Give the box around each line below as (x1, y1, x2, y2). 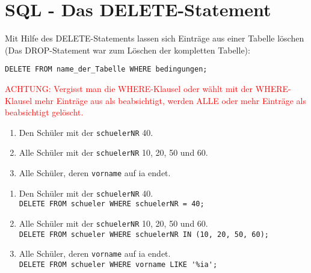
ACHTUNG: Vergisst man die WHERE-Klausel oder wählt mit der (5, 82, 253, 94)
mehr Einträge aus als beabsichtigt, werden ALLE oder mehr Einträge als (34, 94, 306, 106)
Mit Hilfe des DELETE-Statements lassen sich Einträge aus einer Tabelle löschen (5, 32, 304, 44)
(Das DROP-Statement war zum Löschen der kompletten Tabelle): (5, 43, 250, 56)
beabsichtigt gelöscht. (5, 106, 84, 118)
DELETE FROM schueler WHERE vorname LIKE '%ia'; (19, 260, 218, 269)
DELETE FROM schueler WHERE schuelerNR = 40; (19, 200, 205, 209)
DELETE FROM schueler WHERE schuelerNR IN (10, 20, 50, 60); (19, 230, 269, 239)
